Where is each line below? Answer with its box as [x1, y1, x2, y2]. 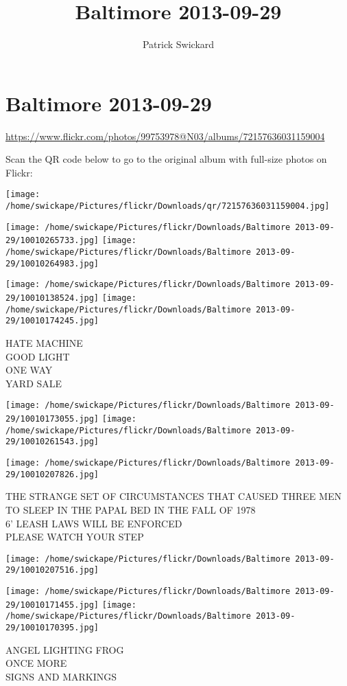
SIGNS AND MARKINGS [5, 669, 117, 683]
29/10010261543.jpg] [5, 437, 99, 447]
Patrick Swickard [142, 37, 215, 52]
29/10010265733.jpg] [5, 236, 99, 246]
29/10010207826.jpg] [5, 469, 99, 479]
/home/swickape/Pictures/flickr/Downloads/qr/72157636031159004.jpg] [5, 201, 330, 211]
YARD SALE [5, 376, 62, 390]
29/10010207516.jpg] [5, 565, 99, 575]
